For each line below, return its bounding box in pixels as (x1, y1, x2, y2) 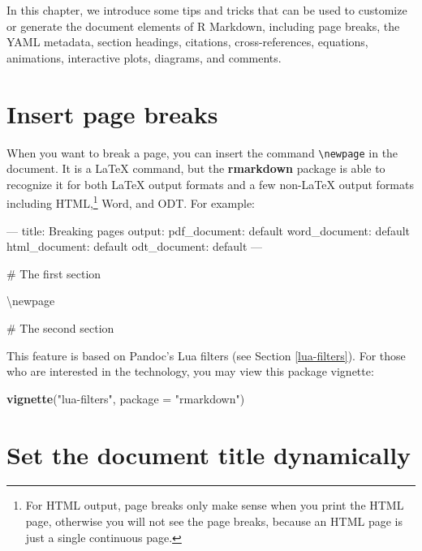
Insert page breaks (6, 97, 218, 130)
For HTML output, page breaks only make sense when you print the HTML (25, 497, 404, 514)
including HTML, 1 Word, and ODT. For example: (6, 192, 256, 211)
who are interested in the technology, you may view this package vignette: (6, 363, 374, 380)
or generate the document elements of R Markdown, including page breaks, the (6, 17, 400, 34)
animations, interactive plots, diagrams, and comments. (6, 49, 282, 66)
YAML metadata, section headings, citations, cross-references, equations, (6, 33, 368, 50)
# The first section (6, 265, 101, 282)
